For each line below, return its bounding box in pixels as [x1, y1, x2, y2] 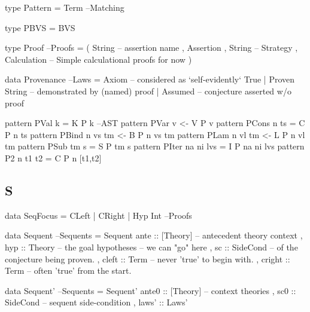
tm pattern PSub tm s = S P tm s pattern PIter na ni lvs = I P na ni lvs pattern [5, 140, 305, 152]
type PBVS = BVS [5, 21, 75, 33]
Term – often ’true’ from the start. [5, 264, 132, 277]
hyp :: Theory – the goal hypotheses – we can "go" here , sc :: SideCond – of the [5, 240, 298, 253]
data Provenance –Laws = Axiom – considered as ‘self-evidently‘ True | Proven [5, 73, 295, 85]
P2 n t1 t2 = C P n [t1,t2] [5, 151, 102, 164]
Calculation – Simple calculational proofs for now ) [5, 53, 192, 65]
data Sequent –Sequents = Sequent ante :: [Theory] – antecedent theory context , [5, 229, 303, 241]
